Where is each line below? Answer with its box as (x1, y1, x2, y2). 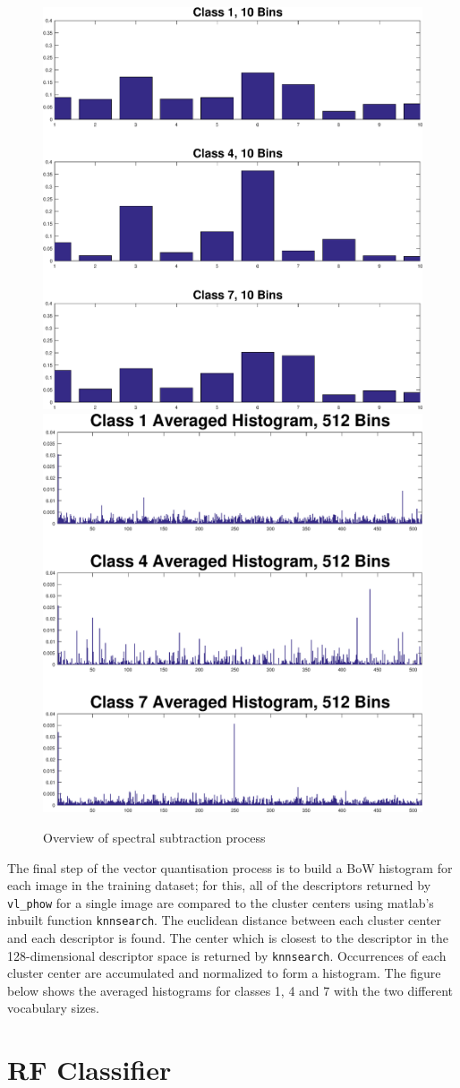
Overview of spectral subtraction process (43, 827, 266, 846)
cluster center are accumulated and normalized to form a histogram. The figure (7, 964, 441, 982)
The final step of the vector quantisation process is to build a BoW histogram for (7, 858, 453, 877)
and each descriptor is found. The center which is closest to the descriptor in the (7, 929, 448, 947)
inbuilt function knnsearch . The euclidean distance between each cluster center (7, 911, 442, 930)
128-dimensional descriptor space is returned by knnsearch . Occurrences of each (7, 946, 447, 964)
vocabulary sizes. (7, 998, 99, 1017)
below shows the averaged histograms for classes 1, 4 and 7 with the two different (7, 981, 454, 999)
